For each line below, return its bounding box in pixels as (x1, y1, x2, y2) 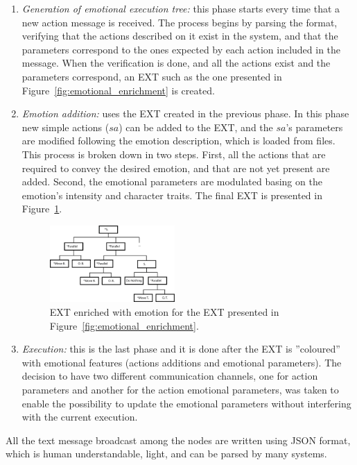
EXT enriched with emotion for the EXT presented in (49, 304, 279, 319)
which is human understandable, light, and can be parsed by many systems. (6, 446, 327, 461)
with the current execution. (21, 409, 138, 424)
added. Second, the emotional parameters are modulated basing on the (21, 174, 322, 189)
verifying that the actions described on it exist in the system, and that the (21, 28, 338, 43)
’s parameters (286, 119, 343, 134)
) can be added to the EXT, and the (119, 119, 273, 134)
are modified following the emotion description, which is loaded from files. (21, 133, 336, 148)
